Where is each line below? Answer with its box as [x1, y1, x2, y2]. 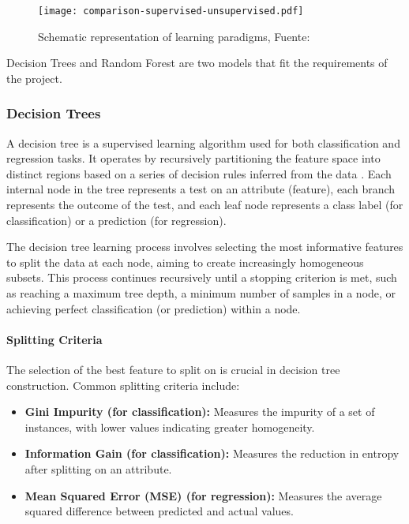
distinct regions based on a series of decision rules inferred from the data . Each [6, 165, 392, 182]
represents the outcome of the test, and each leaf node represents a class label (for [6, 196, 403, 213]
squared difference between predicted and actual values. [24, 503, 294, 519]
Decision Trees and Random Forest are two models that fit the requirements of [6, 54, 388, 71]
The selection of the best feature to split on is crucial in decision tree [6, 361, 340, 377]
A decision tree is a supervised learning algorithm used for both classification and [6, 134, 400, 151]
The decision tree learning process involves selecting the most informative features [6, 238, 403, 255]
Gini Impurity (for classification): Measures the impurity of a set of [24, 403, 375, 420]
